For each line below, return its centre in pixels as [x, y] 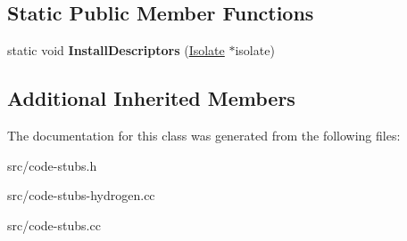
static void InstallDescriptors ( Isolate [116, 50]
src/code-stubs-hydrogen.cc [81, 195]
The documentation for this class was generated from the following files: [204, 135]
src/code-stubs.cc [54, 225]
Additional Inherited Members [151, 98]
